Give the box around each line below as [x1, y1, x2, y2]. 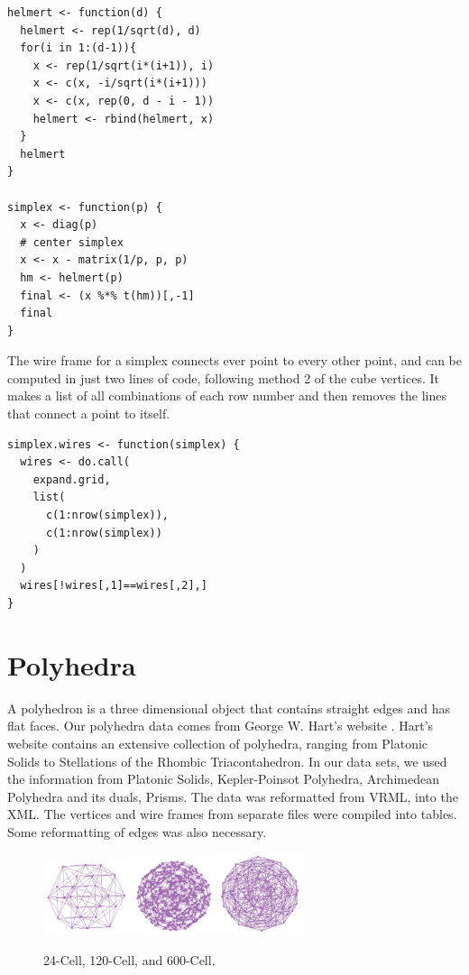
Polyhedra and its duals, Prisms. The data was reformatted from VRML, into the [7, 786, 458, 805]
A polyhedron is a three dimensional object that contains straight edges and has [7, 698, 450, 717]
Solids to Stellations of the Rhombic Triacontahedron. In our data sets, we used [7, 751, 447, 770]
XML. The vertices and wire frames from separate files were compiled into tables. [7, 805, 457, 823]
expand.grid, [32, 473, 111, 486]
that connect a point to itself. [7, 404, 170, 423]
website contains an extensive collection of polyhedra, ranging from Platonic [7, 733, 428, 752]
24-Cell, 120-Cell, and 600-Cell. [43, 950, 216, 969]
